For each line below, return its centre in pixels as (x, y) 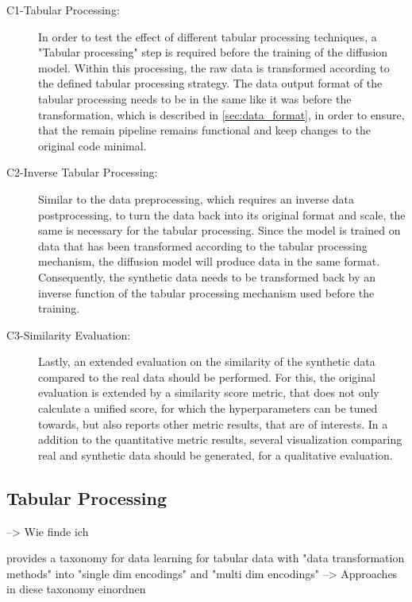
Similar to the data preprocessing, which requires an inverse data (196, 198)
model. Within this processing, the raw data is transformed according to (214, 67)
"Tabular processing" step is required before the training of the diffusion (213, 52)
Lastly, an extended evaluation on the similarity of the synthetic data (207, 361)
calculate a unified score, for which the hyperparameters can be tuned (208, 408)
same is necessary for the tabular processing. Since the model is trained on (219, 230)
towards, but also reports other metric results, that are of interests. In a (213, 423)
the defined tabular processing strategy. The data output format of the (210, 83)
